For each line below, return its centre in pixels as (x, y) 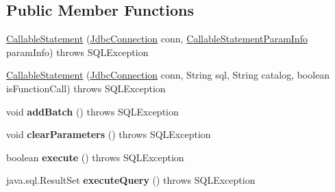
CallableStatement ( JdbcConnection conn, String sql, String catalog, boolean (168, 75)
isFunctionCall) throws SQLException (86, 88)
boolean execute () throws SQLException (95, 157)
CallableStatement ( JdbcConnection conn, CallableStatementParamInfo (157, 39)
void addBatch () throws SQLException (92, 111)
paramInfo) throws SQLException (77, 52)
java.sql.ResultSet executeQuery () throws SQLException (131, 180)
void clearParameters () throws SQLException (109, 134)
